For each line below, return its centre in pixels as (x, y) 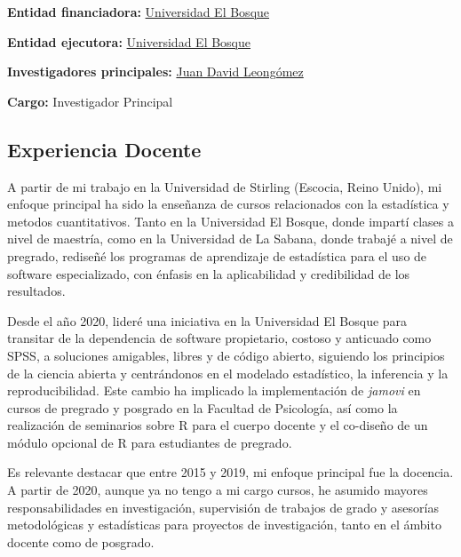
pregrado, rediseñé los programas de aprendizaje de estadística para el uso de (217, 255)
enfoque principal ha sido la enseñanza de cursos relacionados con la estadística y (228, 204)
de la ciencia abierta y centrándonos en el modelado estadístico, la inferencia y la (228, 373)
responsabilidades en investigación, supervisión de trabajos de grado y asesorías (223, 507)
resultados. (36, 291)
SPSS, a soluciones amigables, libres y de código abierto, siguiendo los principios (226, 355)
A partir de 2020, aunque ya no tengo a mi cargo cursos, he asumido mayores (218, 490)
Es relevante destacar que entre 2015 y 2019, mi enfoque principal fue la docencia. (230, 472)
